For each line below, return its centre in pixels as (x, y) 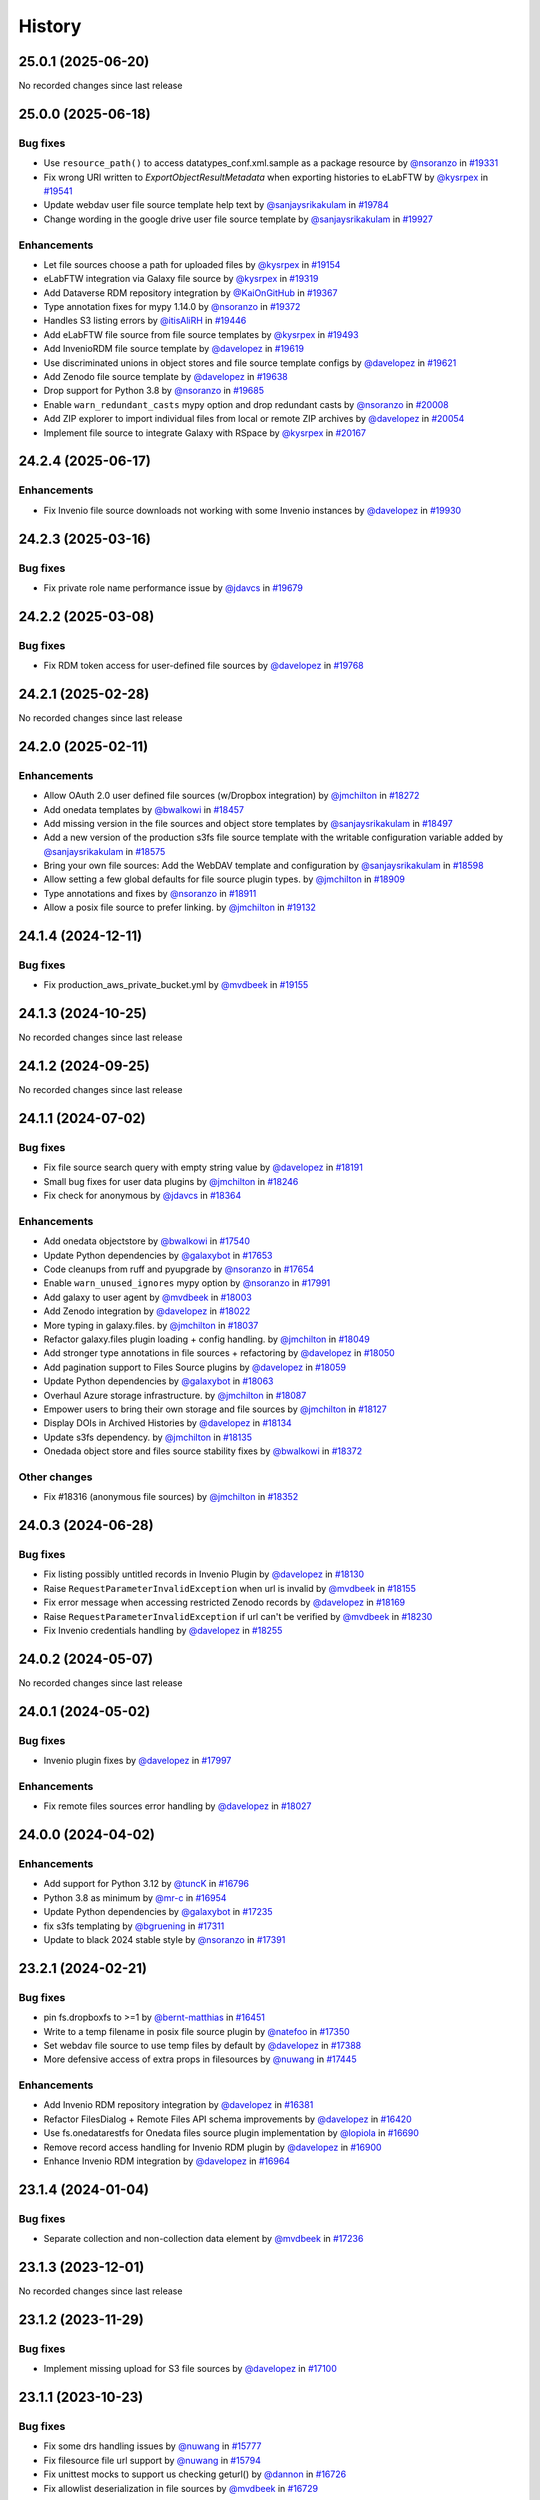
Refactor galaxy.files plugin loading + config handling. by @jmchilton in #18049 (206, 1339)
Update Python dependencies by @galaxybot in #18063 (158, 1381)
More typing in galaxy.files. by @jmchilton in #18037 (151, 1325)
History (50, 26)
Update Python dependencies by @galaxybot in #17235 (158, 1912)
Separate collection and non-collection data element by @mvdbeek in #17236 (203, 2239)
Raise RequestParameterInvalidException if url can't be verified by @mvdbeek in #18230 (238, 1616)
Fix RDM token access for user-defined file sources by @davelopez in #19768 (203, 666)
